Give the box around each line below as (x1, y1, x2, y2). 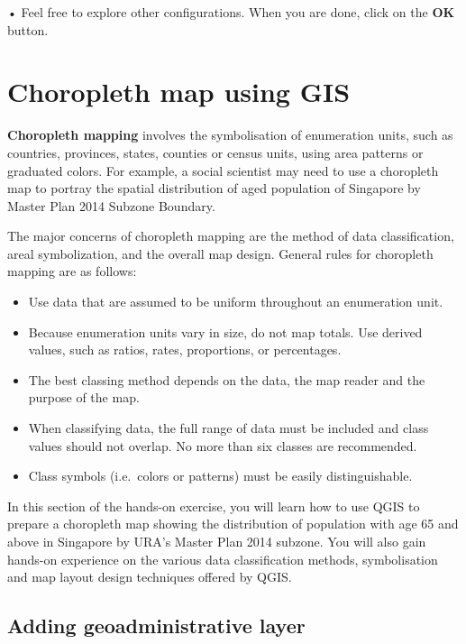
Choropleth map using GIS (7, 73, 351, 110)
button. (7, 20, 49, 39)
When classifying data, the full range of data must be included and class (28, 419, 429, 437)
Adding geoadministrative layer (7, 612, 306, 639)
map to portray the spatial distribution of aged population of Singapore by (7, 179, 421, 198)
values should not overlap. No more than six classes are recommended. (28, 436, 417, 455)
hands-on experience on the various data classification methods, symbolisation (7, 549, 438, 568)
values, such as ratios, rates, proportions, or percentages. (28, 340, 342, 359)
